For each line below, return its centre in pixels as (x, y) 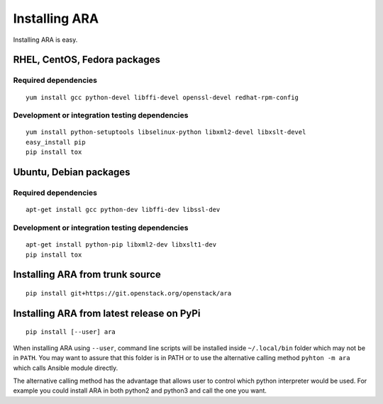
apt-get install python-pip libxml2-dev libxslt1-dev (121, 245)
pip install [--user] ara (71, 332)
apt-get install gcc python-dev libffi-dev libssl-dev (123, 210)
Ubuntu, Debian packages (72, 173)
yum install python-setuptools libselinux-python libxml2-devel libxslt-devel (166, 132)
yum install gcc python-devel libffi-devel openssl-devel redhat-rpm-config (162, 97)
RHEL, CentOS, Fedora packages (87, 60)
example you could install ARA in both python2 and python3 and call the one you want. (140, 391)
